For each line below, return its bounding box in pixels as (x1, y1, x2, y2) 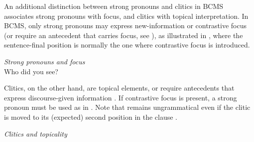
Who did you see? (4, 66, 58, 76)
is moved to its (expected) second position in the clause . (4, 111, 178, 122)
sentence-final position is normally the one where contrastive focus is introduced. (4, 40, 250, 50)
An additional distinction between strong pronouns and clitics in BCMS (4, 1, 224, 11)
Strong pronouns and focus (4, 56, 85, 66)
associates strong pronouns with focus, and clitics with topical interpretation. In (4, 10, 249, 21)
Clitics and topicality (4, 128, 67, 139)
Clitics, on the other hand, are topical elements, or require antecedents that (4, 83, 235, 93)
